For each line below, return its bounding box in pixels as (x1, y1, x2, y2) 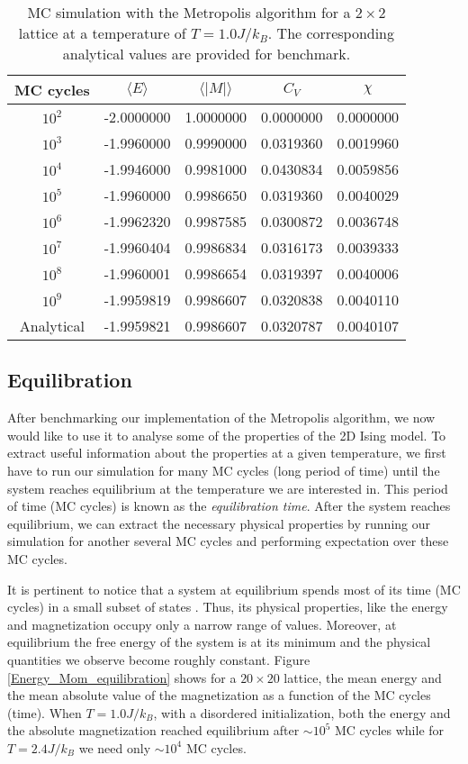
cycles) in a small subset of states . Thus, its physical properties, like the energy (7, 597, 448, 616)
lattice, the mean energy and (283, 668, 442, 687)
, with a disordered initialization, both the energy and (153, 703, 451, 722)
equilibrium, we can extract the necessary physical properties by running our (7, 514, 430, 532)
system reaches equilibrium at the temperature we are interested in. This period (7, 478, 448, 497)
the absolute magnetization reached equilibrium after (7, 721, 300, 740)
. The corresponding (267, 23, 395, 43)
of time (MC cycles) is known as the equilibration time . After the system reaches (7, 496, 451, 515)
